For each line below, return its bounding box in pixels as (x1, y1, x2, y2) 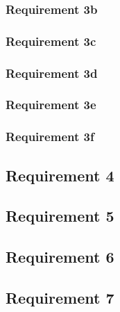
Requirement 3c (6, 32, 96, 49)
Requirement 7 (6, 286, 114, 308)
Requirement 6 (6, 246, 114, 268)
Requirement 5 (6, 205, 114, 227)
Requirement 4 (6, 164, 114, 186)
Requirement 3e (6, 96, 96, 113)
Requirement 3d (6, 64, 98, 81)
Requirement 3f (6, 128, 94, 145)
